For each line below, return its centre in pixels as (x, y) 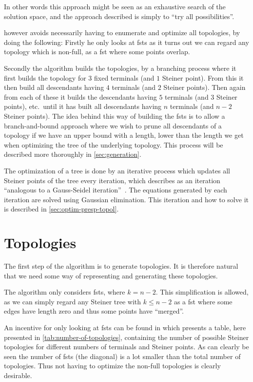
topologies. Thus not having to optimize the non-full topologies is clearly (112, 366)
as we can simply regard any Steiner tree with (73, 301)
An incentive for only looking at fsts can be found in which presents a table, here (125, 327)
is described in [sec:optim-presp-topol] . (61, 209)
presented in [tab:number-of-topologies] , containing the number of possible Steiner (126, 337)
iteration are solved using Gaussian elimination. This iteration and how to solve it (126, 199)
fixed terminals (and (124, 77)
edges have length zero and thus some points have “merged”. (94, 311)
